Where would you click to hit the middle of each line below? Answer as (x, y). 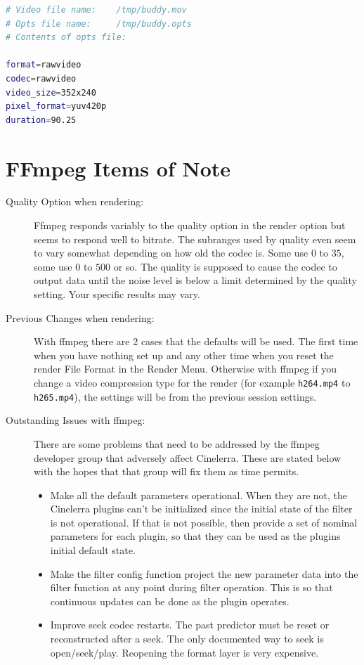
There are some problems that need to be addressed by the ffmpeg (177, 443)
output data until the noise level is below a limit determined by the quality (195, 280)
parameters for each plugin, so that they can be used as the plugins (195, 536)
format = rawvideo (44, 65)
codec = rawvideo (41, 78)
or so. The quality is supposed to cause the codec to (225, 266)
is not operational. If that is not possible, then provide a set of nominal (204, 522)
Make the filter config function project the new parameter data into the (204, 573)
